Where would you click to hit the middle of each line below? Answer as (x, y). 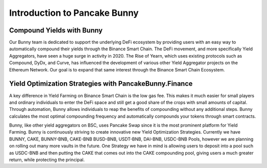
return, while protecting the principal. (47, 160)
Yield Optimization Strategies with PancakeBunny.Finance (101, 84)
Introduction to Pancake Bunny (74, 13)
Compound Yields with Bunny (56, 30)
